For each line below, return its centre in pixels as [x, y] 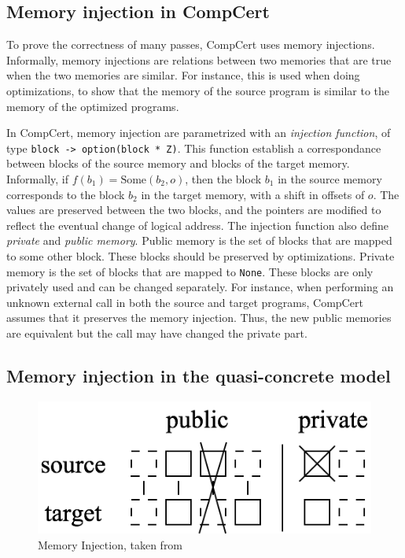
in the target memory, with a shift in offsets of [253, 194]
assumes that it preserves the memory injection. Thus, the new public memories [199, 318]
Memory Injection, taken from [110, 544]
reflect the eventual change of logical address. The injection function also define [198, 225]
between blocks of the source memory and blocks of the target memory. [178, 163]
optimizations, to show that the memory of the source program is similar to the [198, 90]
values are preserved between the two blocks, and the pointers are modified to [194, 210]
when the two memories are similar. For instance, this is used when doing [183, 75]
